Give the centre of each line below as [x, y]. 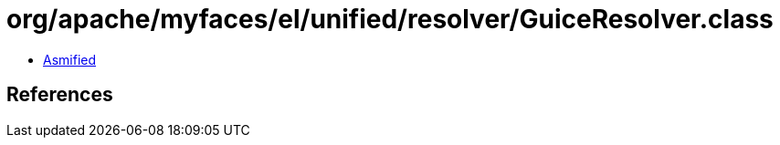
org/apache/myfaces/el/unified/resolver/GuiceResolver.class [390, 19]
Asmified [70, 59]
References [60, 95]
